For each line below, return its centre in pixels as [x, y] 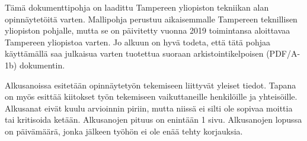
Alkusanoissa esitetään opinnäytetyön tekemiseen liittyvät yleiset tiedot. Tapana [151, 85]
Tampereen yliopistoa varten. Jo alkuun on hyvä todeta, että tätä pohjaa [137, 42]
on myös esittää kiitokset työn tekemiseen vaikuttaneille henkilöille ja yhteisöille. [151, 96]
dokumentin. [42, 65]
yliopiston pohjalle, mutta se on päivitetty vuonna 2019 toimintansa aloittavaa [148, 30]
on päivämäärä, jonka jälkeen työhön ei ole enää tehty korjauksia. [124, 131]
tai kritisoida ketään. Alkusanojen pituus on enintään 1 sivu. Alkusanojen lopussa [153, 119]
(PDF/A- [283, 53]
